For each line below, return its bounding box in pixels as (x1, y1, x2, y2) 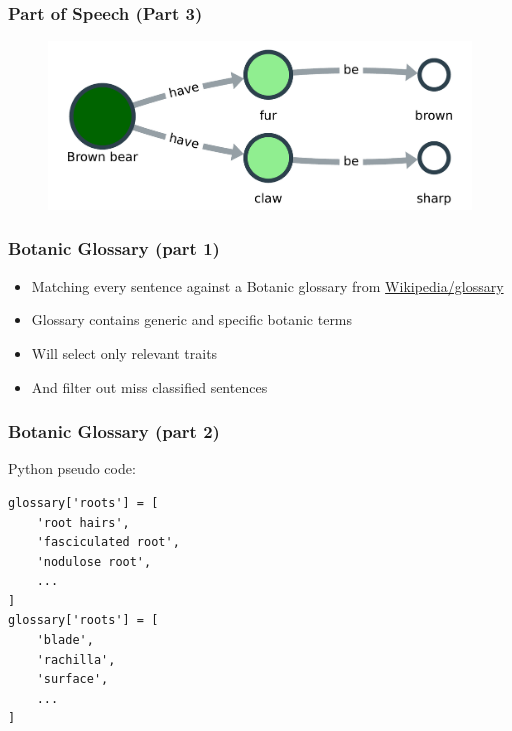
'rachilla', (36, 652, 116, 667)
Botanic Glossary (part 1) (8, 236, 220, 261)
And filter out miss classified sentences (31, 376, 268, 397)
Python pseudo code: (8, 458, 136, 479)
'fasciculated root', (36, 535, 180, 550)
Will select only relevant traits (31, 342, 218, 363)
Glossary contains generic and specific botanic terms (31, 309, 353, 330)
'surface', (36, 672, 109, 687)
